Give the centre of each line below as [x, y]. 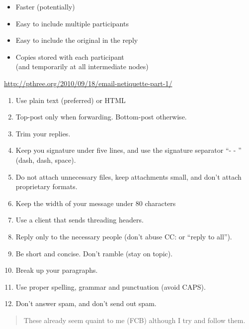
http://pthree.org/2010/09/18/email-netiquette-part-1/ [88, 83]
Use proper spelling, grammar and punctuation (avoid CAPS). [111, 286]
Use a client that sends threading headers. [80, 220]
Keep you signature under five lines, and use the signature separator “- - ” [128, 150]
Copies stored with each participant [70, 56]
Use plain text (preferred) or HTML [71, 100]
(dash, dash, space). [46, 160]
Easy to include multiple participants [72, 23]
